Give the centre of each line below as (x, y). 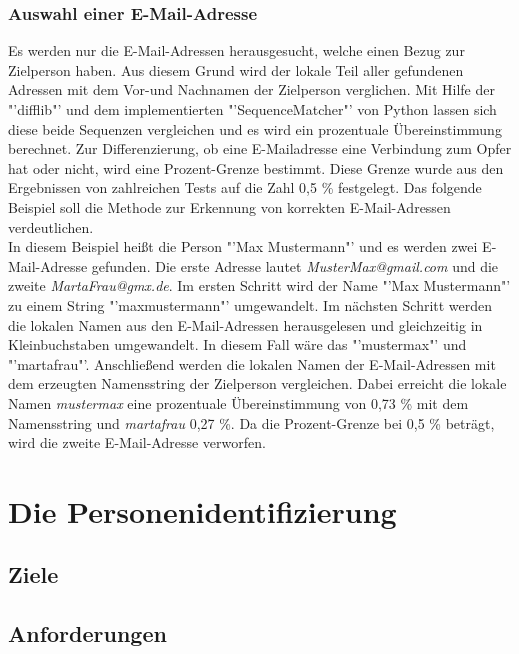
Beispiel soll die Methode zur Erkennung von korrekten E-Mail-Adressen (229, 206)
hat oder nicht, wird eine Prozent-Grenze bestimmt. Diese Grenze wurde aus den (256, 167)
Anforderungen (87, 633)
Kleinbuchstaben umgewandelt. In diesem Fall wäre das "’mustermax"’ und (237, 344)
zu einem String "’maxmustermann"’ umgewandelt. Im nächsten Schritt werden (250, 304)
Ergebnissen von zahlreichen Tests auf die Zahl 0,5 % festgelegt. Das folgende (245, 187)
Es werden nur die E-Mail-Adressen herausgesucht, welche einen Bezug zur (236, 50)
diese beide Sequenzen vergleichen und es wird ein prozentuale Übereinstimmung (255, 128)
